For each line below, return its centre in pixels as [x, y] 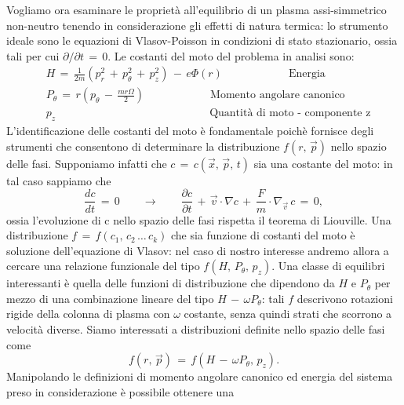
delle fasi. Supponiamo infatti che [87, 163]
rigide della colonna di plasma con [88, 314]
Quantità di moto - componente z [290, 113]
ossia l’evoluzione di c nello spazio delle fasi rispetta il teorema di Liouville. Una [199, 219]
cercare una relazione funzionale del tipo [103, 266]
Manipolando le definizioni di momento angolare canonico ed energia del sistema [200, 376]
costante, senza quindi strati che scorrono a [288, 314]
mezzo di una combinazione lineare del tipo [110, 298]
